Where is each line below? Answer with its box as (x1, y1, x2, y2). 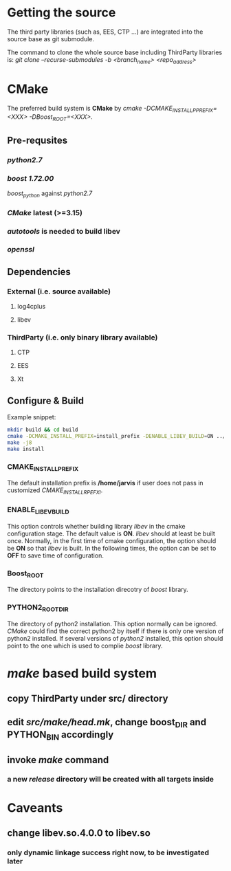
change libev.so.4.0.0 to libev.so (7, 827, 151, 839)
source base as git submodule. (7, 34, 95, 43)
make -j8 (7, 439, 32, 446)
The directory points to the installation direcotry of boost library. (7, 586, 189, 594)
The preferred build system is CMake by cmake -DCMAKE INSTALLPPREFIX (7, 104, 213, 114)
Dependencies (7, 266, 71, 278)
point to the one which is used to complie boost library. (7, 641, 163, 650)
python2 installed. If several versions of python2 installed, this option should (7, 634, 223, 642)
